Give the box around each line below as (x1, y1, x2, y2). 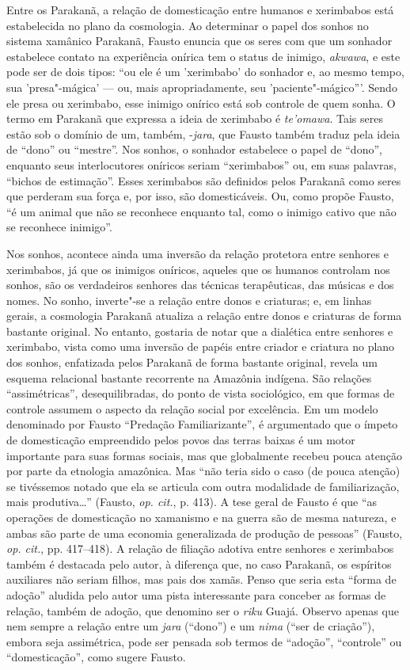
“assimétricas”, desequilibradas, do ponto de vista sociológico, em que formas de (6, 385, 395, 402)
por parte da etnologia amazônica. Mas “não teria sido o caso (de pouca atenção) (6, 463, 401, 479)
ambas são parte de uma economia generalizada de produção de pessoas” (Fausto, (6, 524, 403, 541)
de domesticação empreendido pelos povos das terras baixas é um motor (6, 432, 355, 448)
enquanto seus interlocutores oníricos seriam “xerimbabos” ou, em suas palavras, (6, 156, 397, 173)
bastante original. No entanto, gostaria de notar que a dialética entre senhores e (6, 322, 393, 339)
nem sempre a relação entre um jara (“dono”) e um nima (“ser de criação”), (6, 618, 375, 634)
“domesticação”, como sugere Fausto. (6, 649, 186, 665)
